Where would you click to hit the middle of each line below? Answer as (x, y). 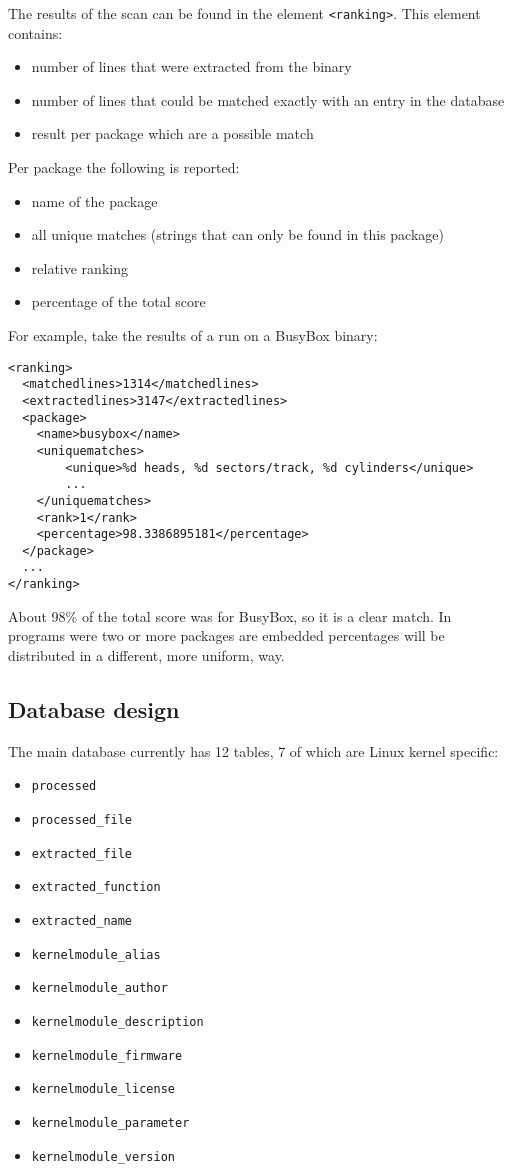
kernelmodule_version (103, 1156)
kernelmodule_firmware (107, 1055)
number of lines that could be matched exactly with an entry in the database (268, 99)
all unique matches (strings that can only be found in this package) (237, 234)
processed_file (82, 820)
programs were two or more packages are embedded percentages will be (226, 635)
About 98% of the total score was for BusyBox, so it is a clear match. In (230, 615)
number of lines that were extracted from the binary (191, 66)
